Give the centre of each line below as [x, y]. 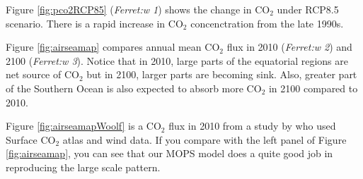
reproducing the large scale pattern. [83, 167]
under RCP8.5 [308, 9]
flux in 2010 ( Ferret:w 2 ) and [289, 47]
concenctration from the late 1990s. [267, 23]
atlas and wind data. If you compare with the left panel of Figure [204, 139]
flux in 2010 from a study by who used [252, 126]
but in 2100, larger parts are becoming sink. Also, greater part [222, 74]
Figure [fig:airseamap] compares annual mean [104, 47]
